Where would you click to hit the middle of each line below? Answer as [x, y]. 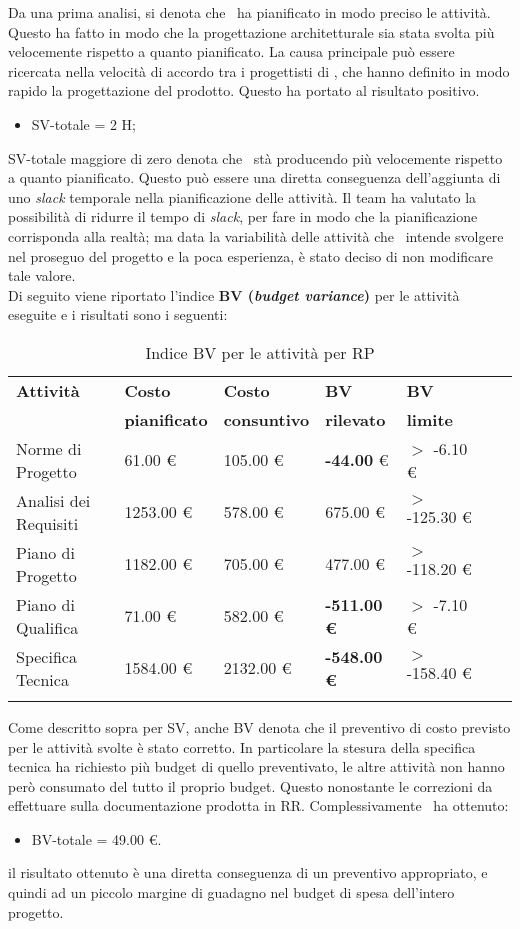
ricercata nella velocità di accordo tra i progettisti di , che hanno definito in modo [259, 70]
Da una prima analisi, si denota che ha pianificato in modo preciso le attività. [249, 12]
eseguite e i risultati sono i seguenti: [118, 314]
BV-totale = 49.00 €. [96, 838]
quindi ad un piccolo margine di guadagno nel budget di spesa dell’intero [231, 892]
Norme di [49, 448]
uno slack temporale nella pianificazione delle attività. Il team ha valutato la [242, 196]
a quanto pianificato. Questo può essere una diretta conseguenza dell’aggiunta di [254, 177]
